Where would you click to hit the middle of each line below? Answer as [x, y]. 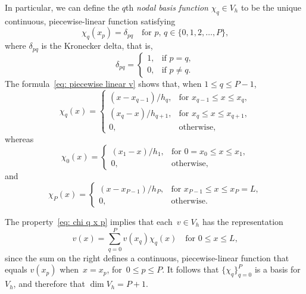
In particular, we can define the [62, 7]
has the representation [243, 222]
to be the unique [271, 7]
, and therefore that [49, 284]
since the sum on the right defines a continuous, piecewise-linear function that [147, 257]
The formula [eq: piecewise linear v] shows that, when [103, 83]
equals [16, 269]
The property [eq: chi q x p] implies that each [89, 222]
